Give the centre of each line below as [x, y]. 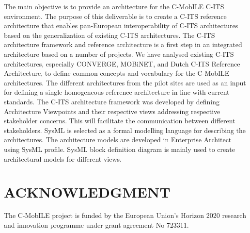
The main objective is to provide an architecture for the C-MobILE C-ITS [114, 6]
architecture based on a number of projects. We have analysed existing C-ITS [119, 54]
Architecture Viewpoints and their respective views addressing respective [112, 111]
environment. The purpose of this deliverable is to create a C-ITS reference [115, 16]
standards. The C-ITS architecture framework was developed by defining [112, 101]
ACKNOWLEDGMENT [87, 192]
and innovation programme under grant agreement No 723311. [96, 225]
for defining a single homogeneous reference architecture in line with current [117, 92]
